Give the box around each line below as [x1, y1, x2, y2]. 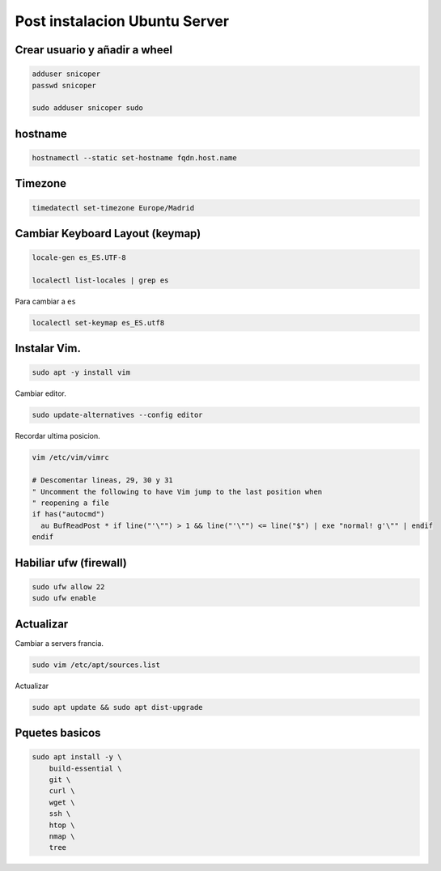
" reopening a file [32, 498, 109, 508]
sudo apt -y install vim [32, 368, 131, 377]
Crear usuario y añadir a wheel [15, 43, 173, 57]
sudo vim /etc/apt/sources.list [32, 660, 161, 669]
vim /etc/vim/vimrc [32, 453, 109, 462]
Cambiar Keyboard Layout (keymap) [15, 227, 201, 240]
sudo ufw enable [32, 593, 97, 603]
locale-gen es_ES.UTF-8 [32, 253, 127, 262]
